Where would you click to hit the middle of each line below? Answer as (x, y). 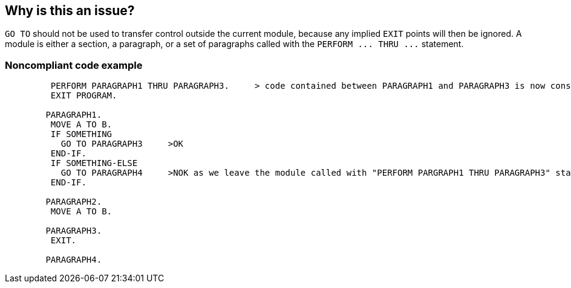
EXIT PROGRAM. (84, 96)
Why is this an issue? (70, 11)
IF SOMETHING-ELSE (94, 163)
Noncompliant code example (74, 65)
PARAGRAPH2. (74, 202)
